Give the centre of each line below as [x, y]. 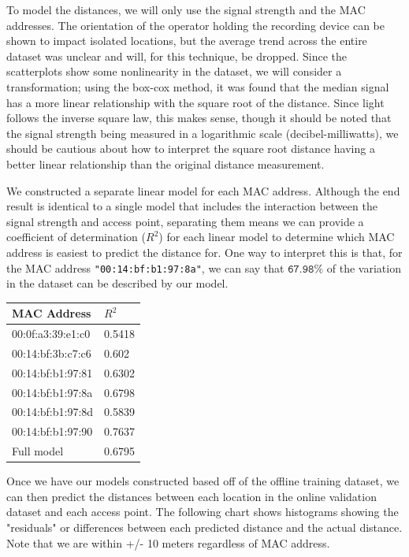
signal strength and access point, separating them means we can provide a [185, 221]
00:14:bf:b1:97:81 [52, 372]
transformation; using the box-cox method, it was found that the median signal [198, 86]
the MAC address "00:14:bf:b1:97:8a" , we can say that [145, 267]
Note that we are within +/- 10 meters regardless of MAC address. [168, 542]
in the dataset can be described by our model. [117, 283]
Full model [38, 451]
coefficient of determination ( [76, 237]
